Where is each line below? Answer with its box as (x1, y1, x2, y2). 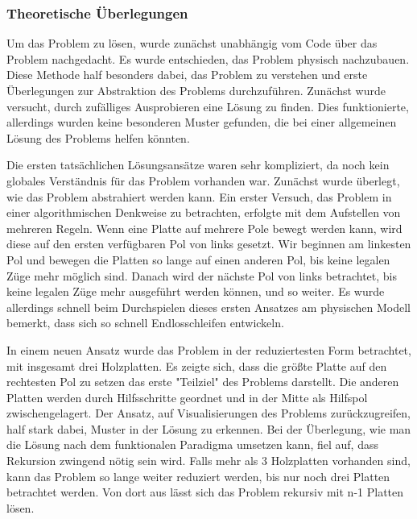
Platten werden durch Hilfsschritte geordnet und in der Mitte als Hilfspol (6, 388, 368, 405)
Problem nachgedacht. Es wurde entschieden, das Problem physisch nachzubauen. (6, 50, 410, 67)
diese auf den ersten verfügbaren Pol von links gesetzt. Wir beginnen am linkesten (6, 235, 411, 252)
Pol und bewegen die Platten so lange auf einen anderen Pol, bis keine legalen (6, 251, 390, 268)
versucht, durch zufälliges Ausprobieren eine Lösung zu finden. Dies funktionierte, (6, 98, 409, 114)
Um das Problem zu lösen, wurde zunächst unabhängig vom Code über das (6, 35, 378, 52)
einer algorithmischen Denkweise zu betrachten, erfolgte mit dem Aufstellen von (6, 204, 401, 221)
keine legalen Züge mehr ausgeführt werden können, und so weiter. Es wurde (6, 283, 385, 300)
